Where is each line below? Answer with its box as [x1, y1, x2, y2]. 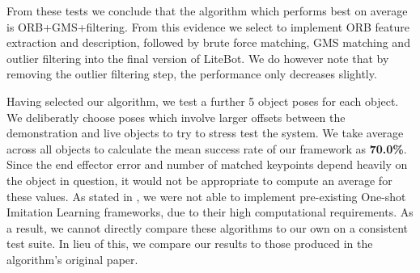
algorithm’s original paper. [6, 250, 138, 267]
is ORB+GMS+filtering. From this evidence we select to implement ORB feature [6, 18, 409, 35]
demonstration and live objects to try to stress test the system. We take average [6, 124, 404, 141]
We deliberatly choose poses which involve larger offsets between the [6, 108, 346, 125]
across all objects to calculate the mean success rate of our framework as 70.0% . [6, 140, 407, 157]
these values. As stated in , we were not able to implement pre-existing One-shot [6, 187, 406, 204]
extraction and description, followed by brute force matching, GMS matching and [6, 34, 410, 51]
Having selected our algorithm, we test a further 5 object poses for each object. [6, 92, 399, 109]
